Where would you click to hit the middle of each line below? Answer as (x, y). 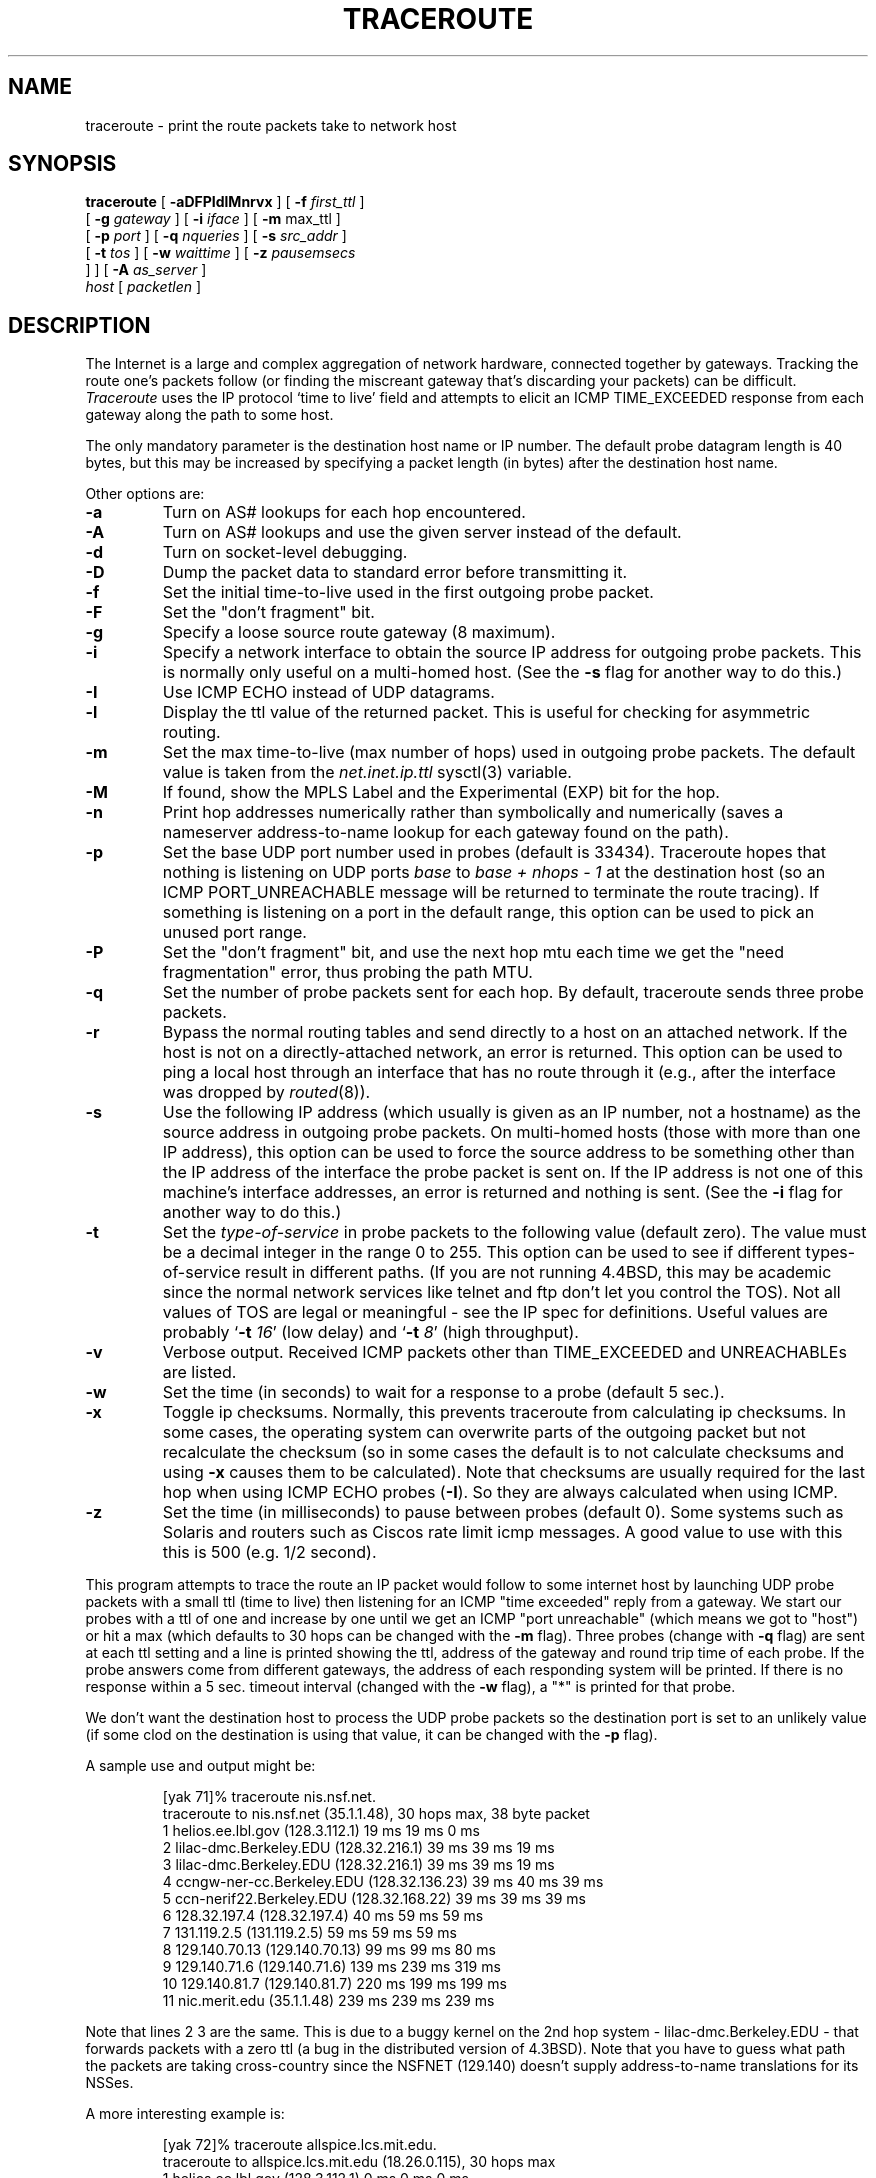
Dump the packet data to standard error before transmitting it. (395, 572)
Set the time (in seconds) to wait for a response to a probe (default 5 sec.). (443, 1392)
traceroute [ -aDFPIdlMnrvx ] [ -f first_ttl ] (225, 202)
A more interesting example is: (185, 2114)
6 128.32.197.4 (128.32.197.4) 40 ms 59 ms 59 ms (323, 1916)
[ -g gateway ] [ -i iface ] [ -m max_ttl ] (213, 219)
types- (830, 1252)
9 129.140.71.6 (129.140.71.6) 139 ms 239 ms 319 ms (331, 1967)
